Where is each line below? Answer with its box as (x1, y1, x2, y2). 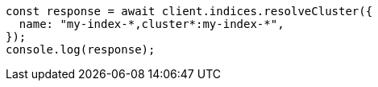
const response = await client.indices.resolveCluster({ (6, 5, 373, 18)
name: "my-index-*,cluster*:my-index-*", (19, 18, 285, 30)
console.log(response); (6, 43, 156, 56)
